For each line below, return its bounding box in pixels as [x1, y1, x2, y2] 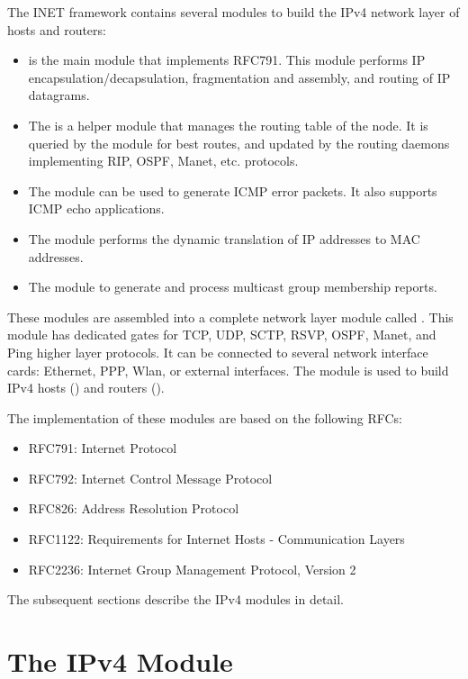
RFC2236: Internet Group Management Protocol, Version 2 [28, 559, 356, 578]
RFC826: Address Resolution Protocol [28, 499, 239, 518]
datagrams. [28, 86, 90, 104]
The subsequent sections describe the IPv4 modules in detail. [7, 590, 345, 609]
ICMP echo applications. [28, 199, 165, 218]
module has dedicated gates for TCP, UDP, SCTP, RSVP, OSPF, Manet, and [7, 325, 436, 344]
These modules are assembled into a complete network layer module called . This [7, 307, 454, 326]
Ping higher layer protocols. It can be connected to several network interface [7, 342, 428, 361]
